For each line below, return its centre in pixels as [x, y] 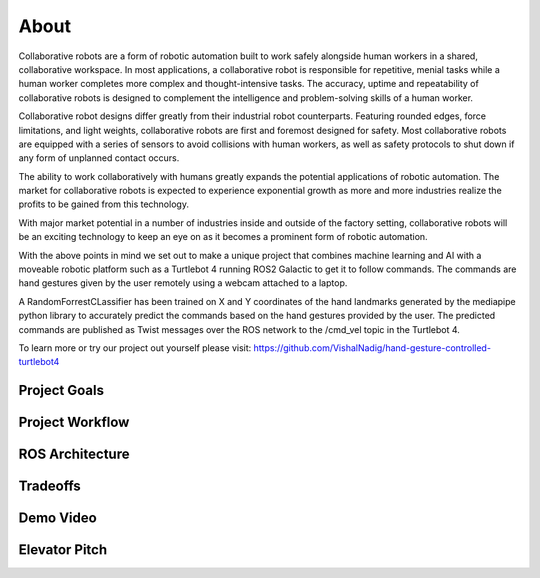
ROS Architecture [74, 454]
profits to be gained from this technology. [104, 204]
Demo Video [57, 518]
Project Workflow [74, 422]
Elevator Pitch [63, 550]
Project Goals [61, 390]
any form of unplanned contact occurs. [99, 158]
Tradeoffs [50, 486]
